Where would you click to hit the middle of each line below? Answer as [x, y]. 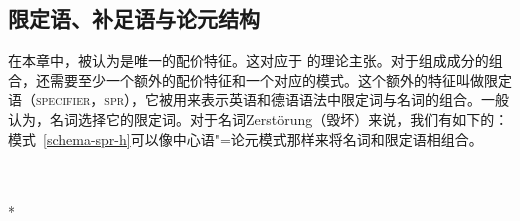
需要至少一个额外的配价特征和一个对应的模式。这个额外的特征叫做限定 [280, 79]
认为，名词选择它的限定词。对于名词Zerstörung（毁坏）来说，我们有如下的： [258, 118]
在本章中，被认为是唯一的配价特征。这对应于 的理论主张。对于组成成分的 [248, 60]
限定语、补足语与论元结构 [134, 18]
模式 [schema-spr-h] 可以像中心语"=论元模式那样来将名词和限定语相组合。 [245, 138]
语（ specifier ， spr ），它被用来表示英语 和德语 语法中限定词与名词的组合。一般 [259, 99]
